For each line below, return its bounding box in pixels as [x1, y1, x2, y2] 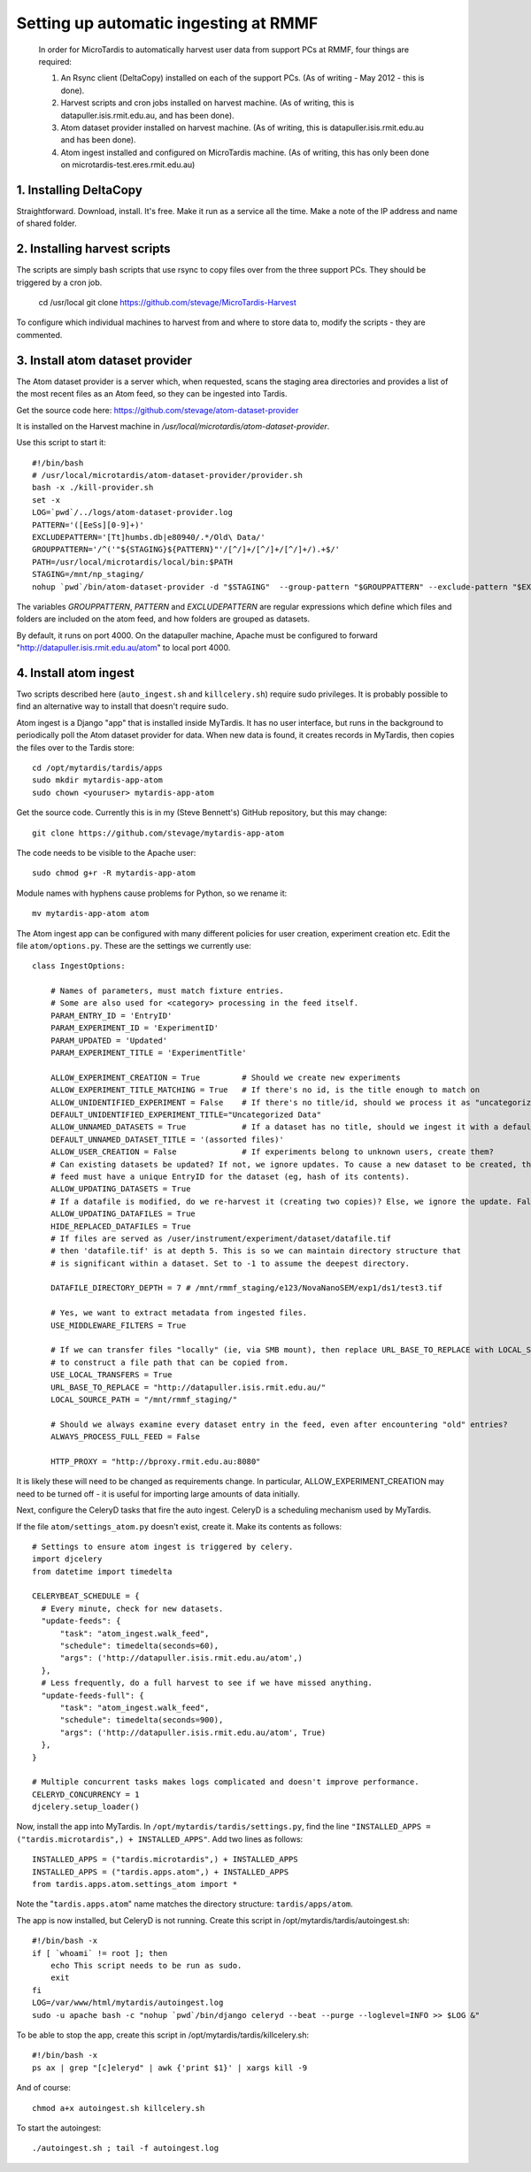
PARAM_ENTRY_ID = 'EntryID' [50, 1010, 173, 1021]
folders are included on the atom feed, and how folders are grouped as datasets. [16, 613, 310, 624]
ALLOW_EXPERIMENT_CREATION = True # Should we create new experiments [50, 1072, 401, 1082]
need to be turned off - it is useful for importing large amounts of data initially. [16, 1488, 301, 1499]
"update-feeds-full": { [41, 1691, 145, 1700]
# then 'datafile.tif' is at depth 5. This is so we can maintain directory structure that [50, 1246, 462, 1256]
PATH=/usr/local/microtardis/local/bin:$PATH [32, 557, 234, 566]
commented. [16, 329, 63, 340]
